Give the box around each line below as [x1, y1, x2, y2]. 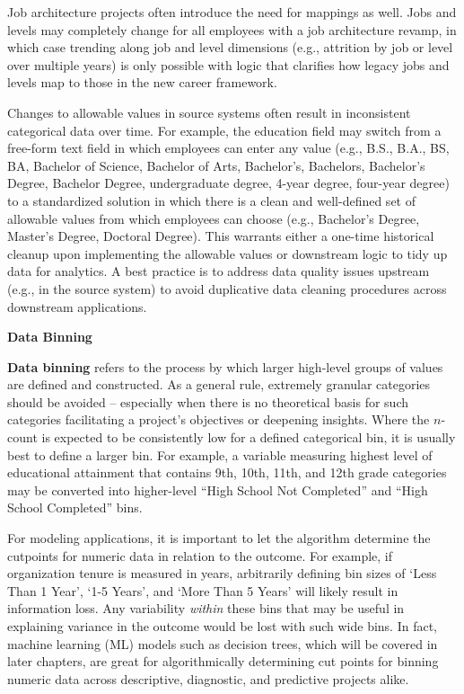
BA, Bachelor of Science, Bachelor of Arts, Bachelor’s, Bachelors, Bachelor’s [7, 156, 425, 174]
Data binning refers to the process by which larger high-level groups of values [7, 357, 443, 376]
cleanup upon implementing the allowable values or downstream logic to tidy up [7, 244, 448, 262]
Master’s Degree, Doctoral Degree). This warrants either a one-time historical [7, 227, 434, 245]
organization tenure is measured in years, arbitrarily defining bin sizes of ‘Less [7, 564, 437, 583]
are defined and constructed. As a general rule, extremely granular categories [7, 375, 431, 394]
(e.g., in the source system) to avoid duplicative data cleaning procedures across [7, 279, 447, 298]
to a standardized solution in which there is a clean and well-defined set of [7, 191, 416, 209]
